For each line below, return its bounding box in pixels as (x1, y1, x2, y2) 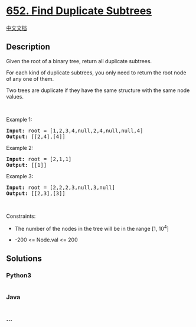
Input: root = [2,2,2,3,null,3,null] (6, 184, 116, 191)
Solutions (6, 253, 43, 263)
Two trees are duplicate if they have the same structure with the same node (6, 87, 190, 94)
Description (6, 42, 50, 52)
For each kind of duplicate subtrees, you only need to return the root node (6, 69, 187, 76)
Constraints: (6, 212, 36, 220)
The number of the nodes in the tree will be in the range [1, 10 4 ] (14, 224, 169, 232)
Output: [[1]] (6, 161, 47, 168)
